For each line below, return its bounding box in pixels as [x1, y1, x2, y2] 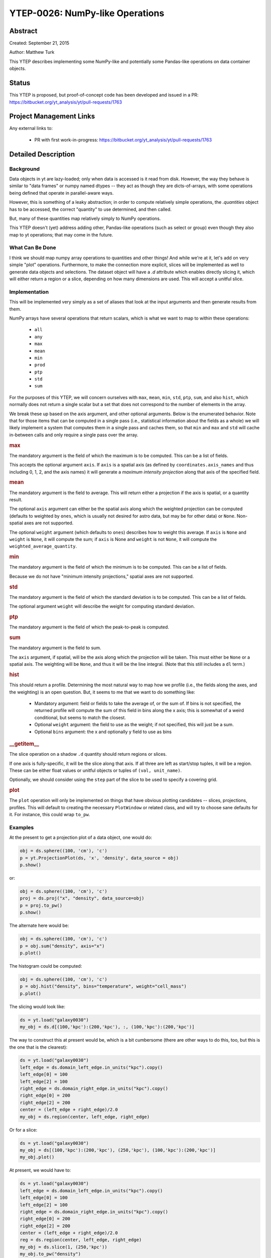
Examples [9, 824, 34, 831]
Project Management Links [9, 112, 95, 121]
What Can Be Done [9, 244, 56, 251]
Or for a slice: [9, 1127, 38, 1133]
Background [9, 165, 40, 172]
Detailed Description [9, 150, 75, 159]
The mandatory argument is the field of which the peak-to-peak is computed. [9, 624, 169, 630]
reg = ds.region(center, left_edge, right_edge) [20, 1237, 142, 1243]
